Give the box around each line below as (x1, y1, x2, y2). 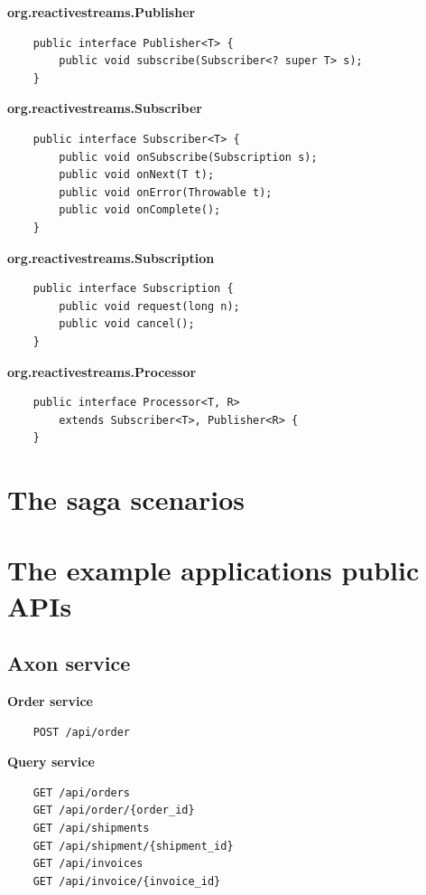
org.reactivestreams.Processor (7, 362, 197, 381)
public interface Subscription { (32, 282, 234, 296)
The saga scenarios (7, 481, 245, 518)
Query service (7, 752, 95, 771)
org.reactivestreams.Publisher (7, 3, 196, 21)
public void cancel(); (59, 317, 195, 331)
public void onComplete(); (59, 203, 221, 217)
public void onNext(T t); (59, 168, 215, 182)
